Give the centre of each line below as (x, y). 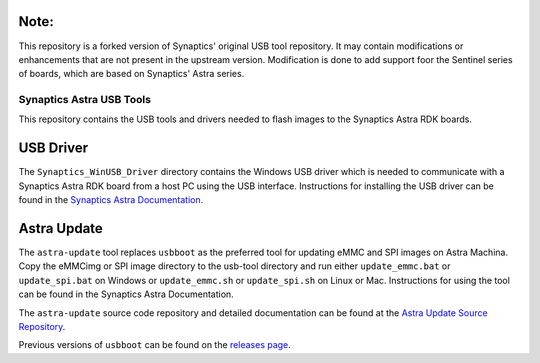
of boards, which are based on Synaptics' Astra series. (131, 74)
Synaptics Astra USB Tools (85, 100)
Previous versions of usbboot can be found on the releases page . (155, 345)
